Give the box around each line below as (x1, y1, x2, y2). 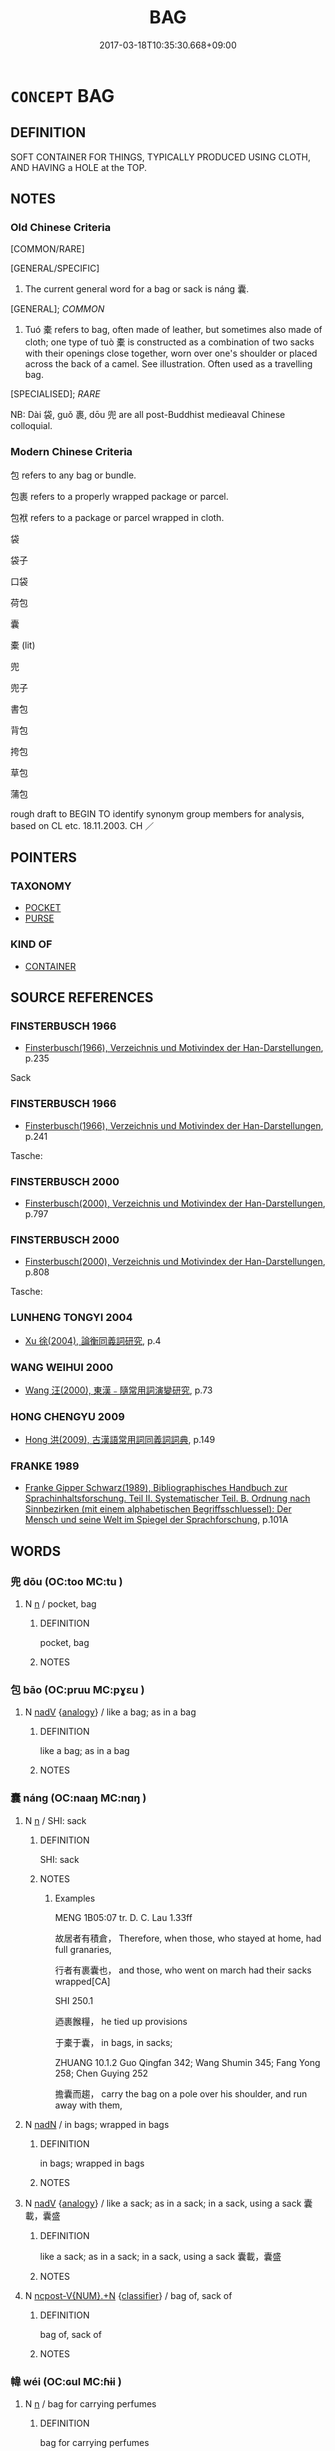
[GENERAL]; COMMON (10, 303, 105, 315)
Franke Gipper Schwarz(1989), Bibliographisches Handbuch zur (24, 1482, 288, 1494)
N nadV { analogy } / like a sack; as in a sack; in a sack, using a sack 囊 (24, 2197, 313, 2209)
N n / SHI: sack (24, 1814, 87, 1826)
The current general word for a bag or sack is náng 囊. (24, 283, 250, 295)
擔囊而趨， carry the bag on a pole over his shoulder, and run (54, 2087, 308, 2100)
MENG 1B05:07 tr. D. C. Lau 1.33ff (54, 1911, 193, 1923)
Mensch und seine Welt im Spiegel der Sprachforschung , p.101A (24, 1514, 289, 1526)
